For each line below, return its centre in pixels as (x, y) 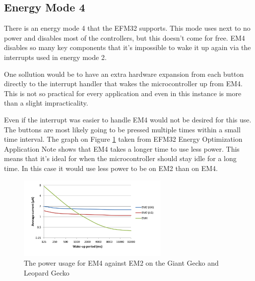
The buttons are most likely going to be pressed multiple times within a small (122, 129)
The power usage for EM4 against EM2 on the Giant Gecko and (121, 263)
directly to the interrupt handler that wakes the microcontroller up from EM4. (123, 84)
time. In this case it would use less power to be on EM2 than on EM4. (111, 168)
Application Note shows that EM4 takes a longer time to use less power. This (122, 148)
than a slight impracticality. (46, 103)
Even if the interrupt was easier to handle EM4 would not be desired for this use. (128, 119)
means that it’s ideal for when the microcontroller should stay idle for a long (120, 158)
